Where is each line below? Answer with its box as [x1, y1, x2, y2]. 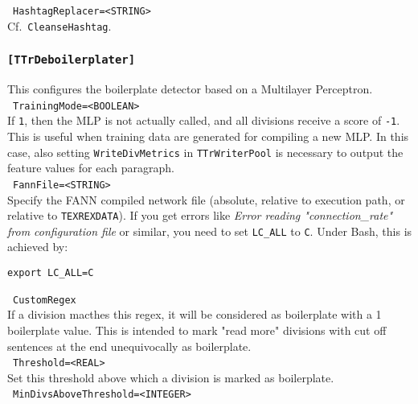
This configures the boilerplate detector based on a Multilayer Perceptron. [7, 80, 373, 97]
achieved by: [7, 238, 68, 255]
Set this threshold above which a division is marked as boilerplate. [7, 369, 334, 385]
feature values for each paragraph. [7, 159, 174, 176]
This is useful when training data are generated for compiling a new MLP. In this [7, 128, 409, 144]
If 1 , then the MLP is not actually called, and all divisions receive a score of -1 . [7, 112, 400, 129]
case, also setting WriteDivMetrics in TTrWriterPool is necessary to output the [7, 143, 404, 160]
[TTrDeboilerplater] [7, 53, 136, 67]
